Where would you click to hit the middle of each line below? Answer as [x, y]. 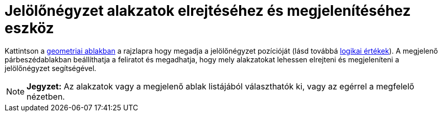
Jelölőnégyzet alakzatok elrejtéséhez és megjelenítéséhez [208, 11]
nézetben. [46, 96]
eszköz [29, 28]
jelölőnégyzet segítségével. [51, 68]
